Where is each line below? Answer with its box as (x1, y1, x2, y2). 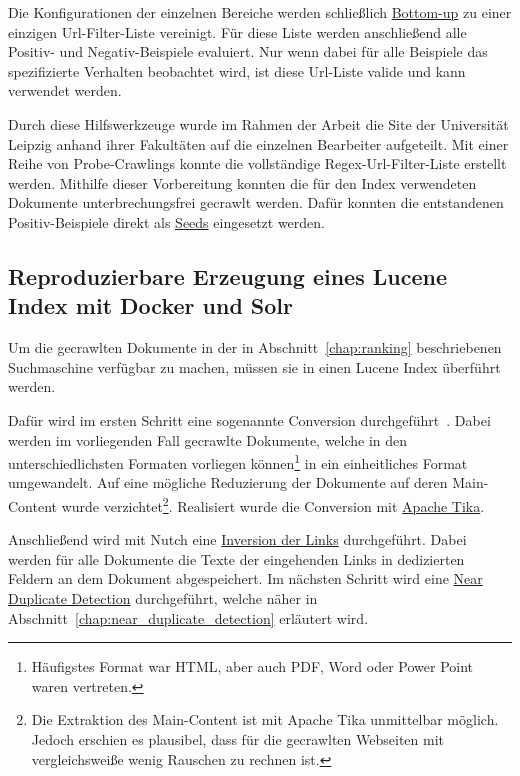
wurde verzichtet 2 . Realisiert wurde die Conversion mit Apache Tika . (61, 492, 485, 516)
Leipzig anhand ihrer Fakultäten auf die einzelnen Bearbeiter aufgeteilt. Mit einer (8, 133, 509, 154)
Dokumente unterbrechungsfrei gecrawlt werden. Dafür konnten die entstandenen (8, 192, 504, 213)
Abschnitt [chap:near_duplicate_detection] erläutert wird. (8, 607, 369, 628)
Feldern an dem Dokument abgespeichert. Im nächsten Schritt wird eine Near (8, 568, 483, 589)
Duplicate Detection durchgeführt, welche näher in (8, 587, 318, 608)
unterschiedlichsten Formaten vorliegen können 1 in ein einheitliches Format (8, 450, 468, 473)
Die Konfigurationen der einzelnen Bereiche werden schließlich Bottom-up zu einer (8, 2, 512, 22)
